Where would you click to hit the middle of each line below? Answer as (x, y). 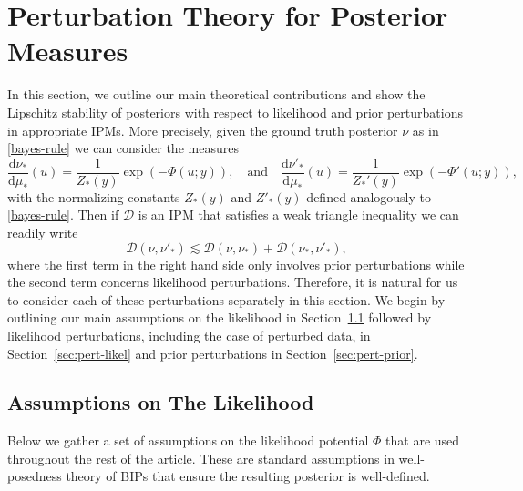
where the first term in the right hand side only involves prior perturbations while (236, 264)
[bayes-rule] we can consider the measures (123, 148)
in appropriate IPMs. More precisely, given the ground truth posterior (203, 130)
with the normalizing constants (94, 196)
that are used (423, 440)
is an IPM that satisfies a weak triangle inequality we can (298, 215)
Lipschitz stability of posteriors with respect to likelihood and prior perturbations (235, 112)
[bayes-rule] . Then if (63, 215)
